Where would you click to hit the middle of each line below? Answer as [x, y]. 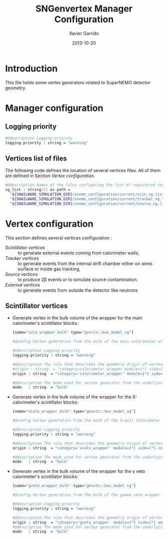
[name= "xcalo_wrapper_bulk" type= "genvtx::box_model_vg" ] [74, 412]
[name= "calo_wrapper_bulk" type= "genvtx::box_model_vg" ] [73, 332]
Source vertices [21, 274]
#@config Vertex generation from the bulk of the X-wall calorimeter [86, 421]
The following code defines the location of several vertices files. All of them [83, 171]
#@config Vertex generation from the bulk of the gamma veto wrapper [86, 495]
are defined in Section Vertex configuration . [50, 176]
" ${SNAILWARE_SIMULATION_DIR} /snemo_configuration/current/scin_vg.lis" [87, 194]
